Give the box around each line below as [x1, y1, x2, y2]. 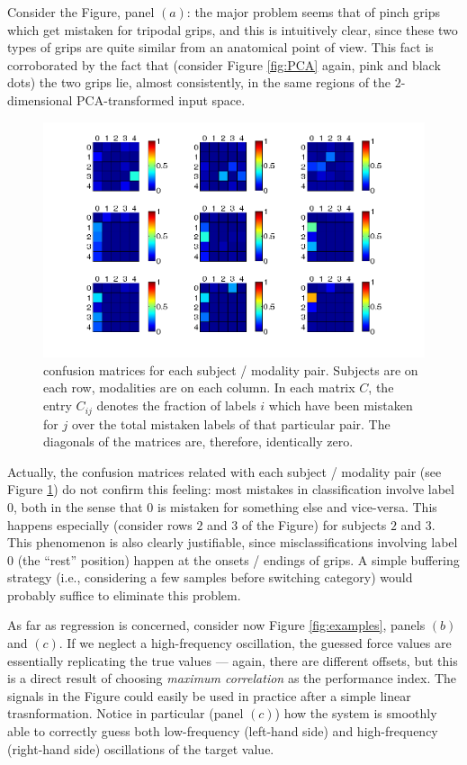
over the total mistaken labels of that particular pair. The [71, 414, 391, 433]
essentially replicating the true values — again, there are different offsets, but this [7, 651, 458, 670]
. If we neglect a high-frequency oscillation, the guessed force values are [58, 634, 452, 652]
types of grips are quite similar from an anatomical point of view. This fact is [7, 38, 434, 57]
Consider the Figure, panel [7, 3, 155, 21]
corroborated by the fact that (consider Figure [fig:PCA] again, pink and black [7, 55, 441, 74]
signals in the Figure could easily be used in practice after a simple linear [7, 686, 411, 705]
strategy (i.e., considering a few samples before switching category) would [7, 568, 413, 587]
